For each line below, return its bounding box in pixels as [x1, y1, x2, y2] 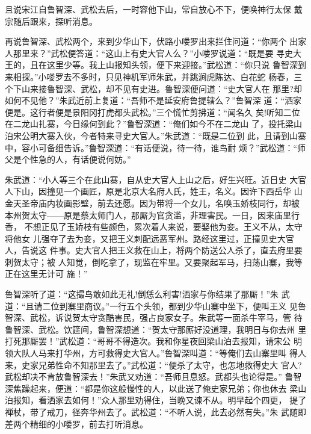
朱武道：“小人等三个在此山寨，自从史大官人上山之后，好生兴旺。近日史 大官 [5, 173, 307, 185]
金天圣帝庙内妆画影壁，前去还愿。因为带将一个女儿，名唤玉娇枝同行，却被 [5, 196, 300, 209]
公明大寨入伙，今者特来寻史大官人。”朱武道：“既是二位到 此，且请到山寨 [21, 129, 306, 141]
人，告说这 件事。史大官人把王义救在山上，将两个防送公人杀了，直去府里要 [5, 244, 303, 256]
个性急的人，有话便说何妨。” [21, 153, 131, 166]
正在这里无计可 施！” [5, 267, 88, 280]
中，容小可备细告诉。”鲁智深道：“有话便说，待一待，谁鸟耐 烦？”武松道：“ [5, 141, 298, 153]
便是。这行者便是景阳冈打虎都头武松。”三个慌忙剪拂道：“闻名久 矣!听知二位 [5, 105, 300, 118]
